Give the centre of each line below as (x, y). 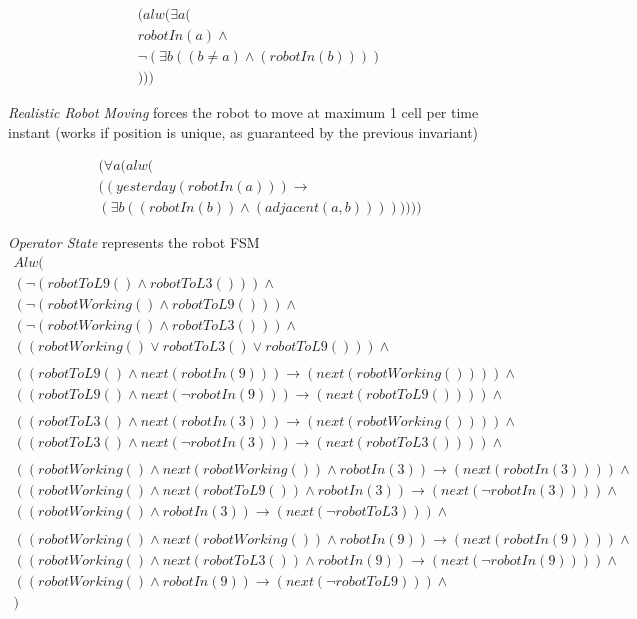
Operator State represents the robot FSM (134, 242)
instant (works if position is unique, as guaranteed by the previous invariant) (243, 131)
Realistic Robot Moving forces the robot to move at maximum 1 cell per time (243, 112)
